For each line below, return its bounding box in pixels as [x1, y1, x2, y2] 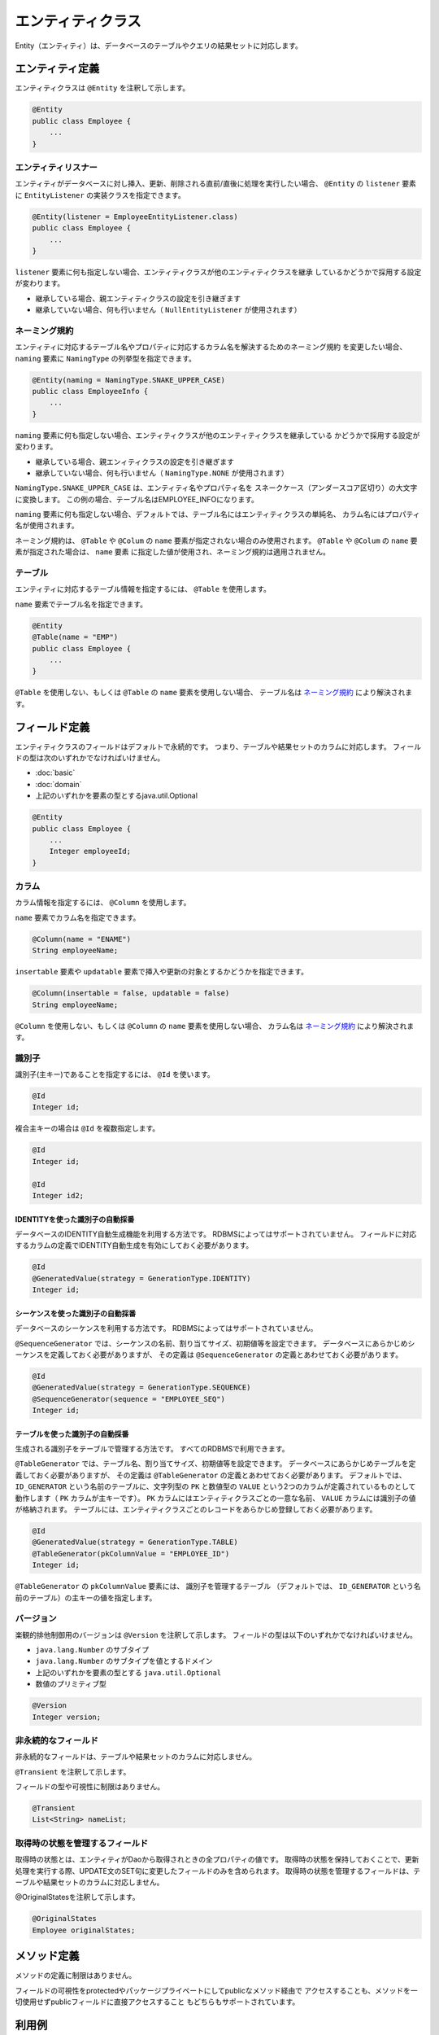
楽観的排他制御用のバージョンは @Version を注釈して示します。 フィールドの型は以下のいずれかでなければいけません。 [15, 1630, 418, 1639]
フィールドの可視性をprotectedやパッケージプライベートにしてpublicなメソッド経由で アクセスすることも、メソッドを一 [15, 1985, 418, 1995]
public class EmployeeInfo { [32, 387, 149, 396]
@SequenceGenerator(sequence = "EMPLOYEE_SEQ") [32, 1394, 225, 1403]
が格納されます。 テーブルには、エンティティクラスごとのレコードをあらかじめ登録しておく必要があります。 [15, 1504, 377, 1514]
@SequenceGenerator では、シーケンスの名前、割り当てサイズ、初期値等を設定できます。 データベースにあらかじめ [15, 1338, 408, 1348]
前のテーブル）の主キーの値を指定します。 [15, 1592, 157, 1603]
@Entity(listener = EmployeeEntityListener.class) [32, 212, 239, 221]
